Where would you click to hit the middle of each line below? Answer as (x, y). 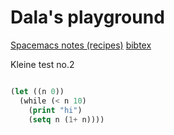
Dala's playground (87, 17)
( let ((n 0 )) (37, 91)
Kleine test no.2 (42, 64)
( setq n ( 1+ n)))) (66, 119)
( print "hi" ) (55, 110)
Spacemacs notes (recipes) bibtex (81, 45)
